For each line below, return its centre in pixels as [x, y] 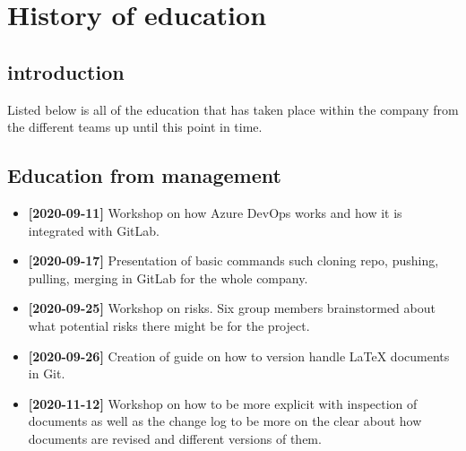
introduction [66, 71]
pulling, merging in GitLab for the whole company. [168, 278]
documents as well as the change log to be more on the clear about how [225, 421]
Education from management [144, 175]
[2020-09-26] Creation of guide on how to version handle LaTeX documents [239, 356]
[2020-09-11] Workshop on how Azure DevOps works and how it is [215, 212]
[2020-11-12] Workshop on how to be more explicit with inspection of [223, 403]
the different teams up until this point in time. [135, 127]
